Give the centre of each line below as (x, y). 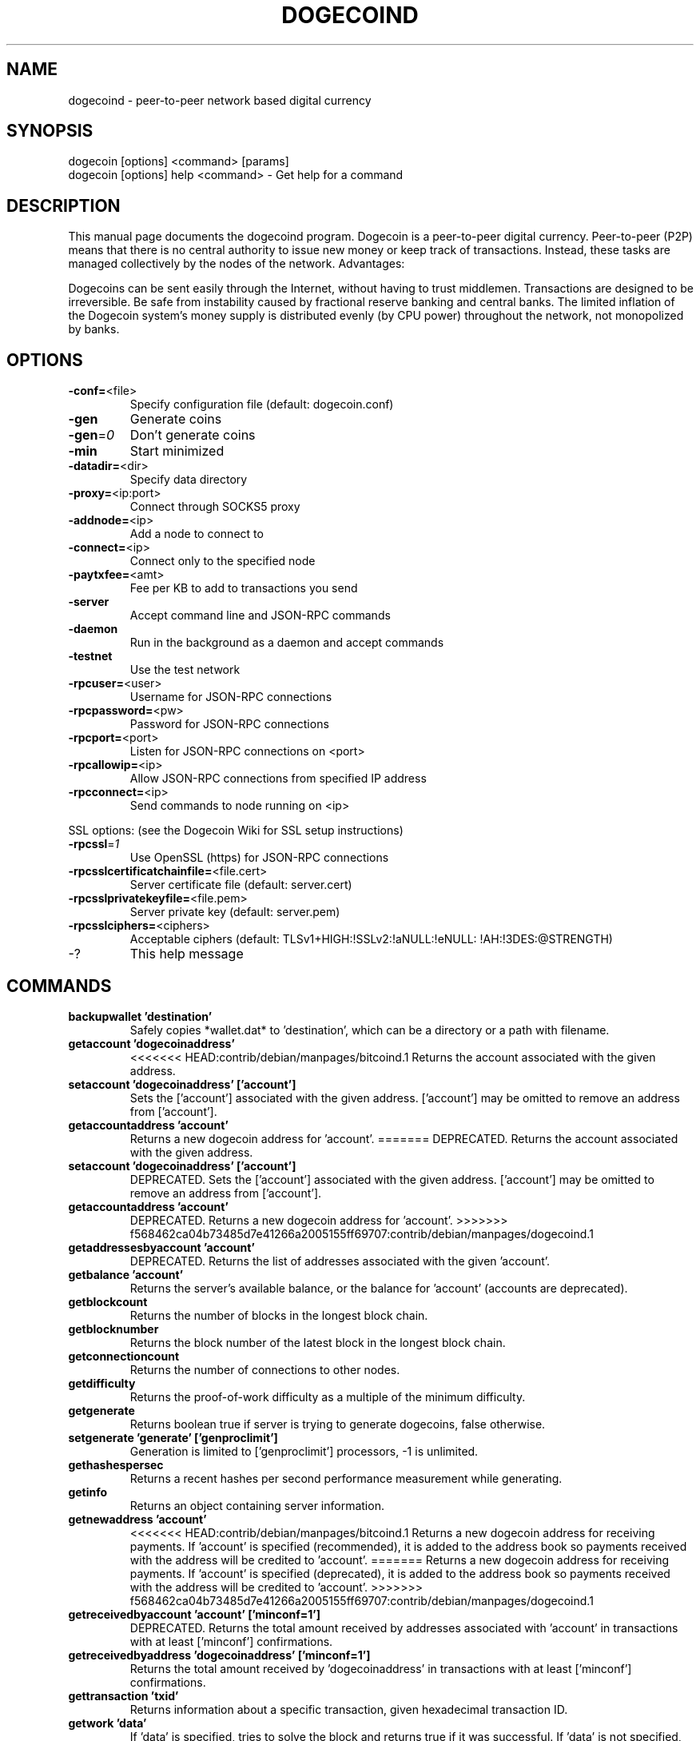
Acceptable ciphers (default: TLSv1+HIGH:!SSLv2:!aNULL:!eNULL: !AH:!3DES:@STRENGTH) (371, 939)
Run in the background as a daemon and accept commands (287, 643)
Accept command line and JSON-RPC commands (260, 616)
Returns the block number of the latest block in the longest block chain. (318, 1342)
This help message (187, 954)
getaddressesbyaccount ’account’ (161, 1247)
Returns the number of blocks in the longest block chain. (279, 1315)
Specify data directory (189, 480)
